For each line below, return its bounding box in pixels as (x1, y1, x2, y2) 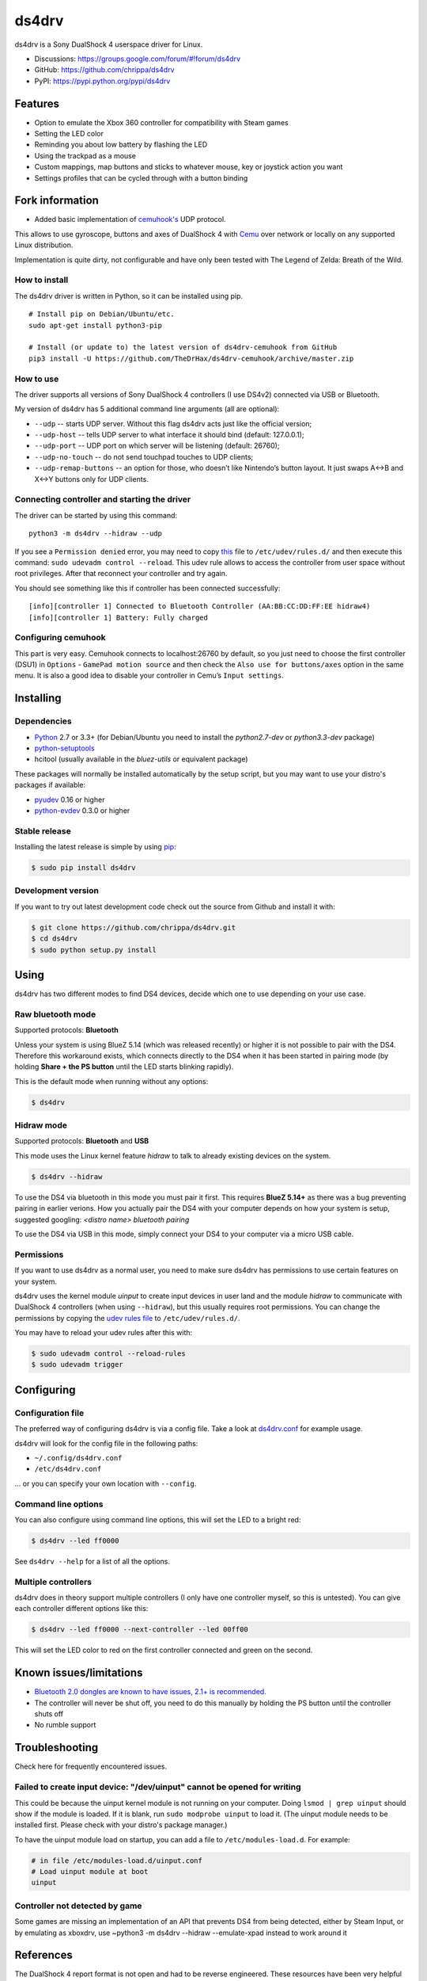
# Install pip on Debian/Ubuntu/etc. (28, 310, 176, 319)
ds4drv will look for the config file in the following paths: (14, 1438, 198, 1448)
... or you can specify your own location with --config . (14, 1479, 197, 1488)
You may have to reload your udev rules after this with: (14, 1328, 193, 1338)
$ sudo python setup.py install (31, 945, 157, 954)
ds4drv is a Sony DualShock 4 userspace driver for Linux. (14, 40, 203, 49)
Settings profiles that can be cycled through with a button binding (34, 173, 248, 182)
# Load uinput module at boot (31, 1867, 149, 1876)
